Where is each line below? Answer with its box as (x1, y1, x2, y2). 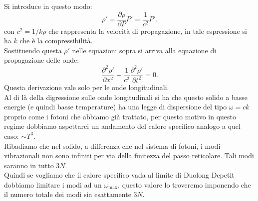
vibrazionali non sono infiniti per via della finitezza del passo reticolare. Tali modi (4, 150, 254, 161)
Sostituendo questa (4, 45, 62, 55)
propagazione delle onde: (4, 55, 79, 65)
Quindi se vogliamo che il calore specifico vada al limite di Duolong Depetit (4, 170, 235, 180)
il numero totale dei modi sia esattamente (4, 189, 131, 200)
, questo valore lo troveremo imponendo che (118, 179, 251, 190)
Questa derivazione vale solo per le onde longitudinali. (4, 82, 169, 92)
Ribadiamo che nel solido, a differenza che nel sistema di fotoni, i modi (4, 140, 221, 151)
